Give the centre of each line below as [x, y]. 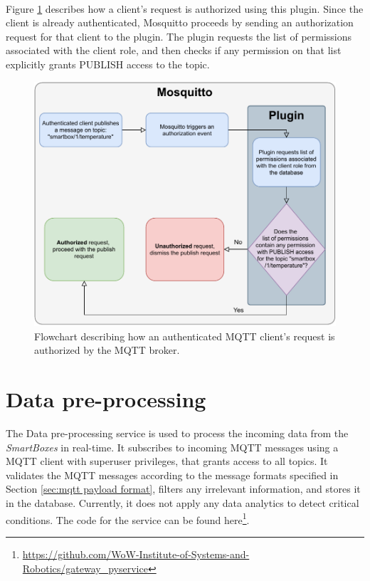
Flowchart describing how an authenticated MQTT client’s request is [185, 336]
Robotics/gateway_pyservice [85, 568]
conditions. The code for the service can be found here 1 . [128, 518]
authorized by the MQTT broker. [107, 350]
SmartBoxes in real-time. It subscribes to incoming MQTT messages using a [172, 447]
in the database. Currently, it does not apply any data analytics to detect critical [183, 503]
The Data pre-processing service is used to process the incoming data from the [177, 433]
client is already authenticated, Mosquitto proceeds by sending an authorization [180, 22]
